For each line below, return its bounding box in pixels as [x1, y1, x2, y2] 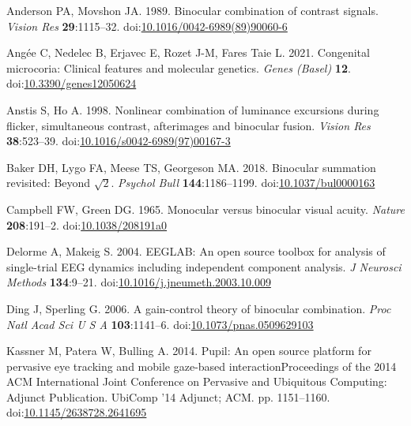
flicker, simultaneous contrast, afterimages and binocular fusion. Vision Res [6, 117, 371, 133]
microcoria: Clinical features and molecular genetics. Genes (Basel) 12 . [6, 59, 351, 76]
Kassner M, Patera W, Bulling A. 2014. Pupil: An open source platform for [6, 342, 371, 359]
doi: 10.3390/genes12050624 [6, 75, 137, 92]
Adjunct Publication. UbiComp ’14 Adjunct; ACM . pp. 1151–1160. [6, 388, 330, 405]
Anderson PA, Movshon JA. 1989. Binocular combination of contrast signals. [6, 2, 379, 18]
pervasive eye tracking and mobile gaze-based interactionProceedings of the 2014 [6, 357, 397, 374]
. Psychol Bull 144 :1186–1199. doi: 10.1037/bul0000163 [111, 174, 375, 191]
